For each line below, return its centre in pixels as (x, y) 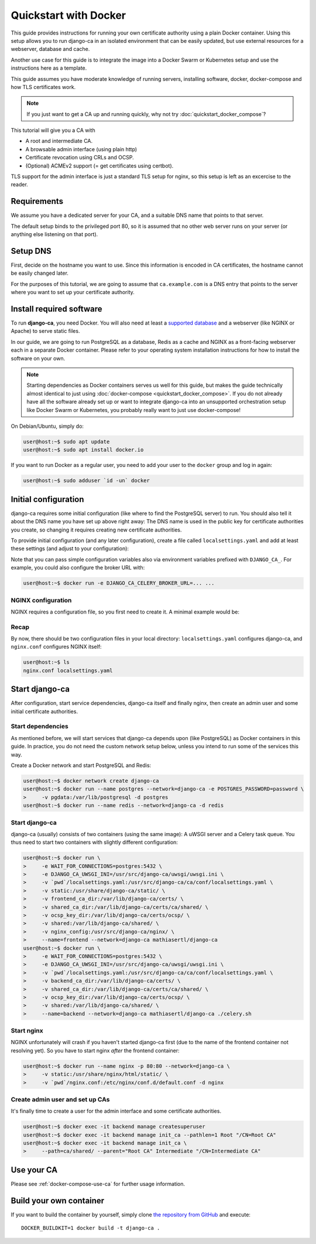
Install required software (56, 309)
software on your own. (38, 358)
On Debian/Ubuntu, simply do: (47, 426)
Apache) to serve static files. (45, 331)
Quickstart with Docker (68, 15)
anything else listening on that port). (54, 234)
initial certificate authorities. (44, 711)
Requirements (37, 201)
